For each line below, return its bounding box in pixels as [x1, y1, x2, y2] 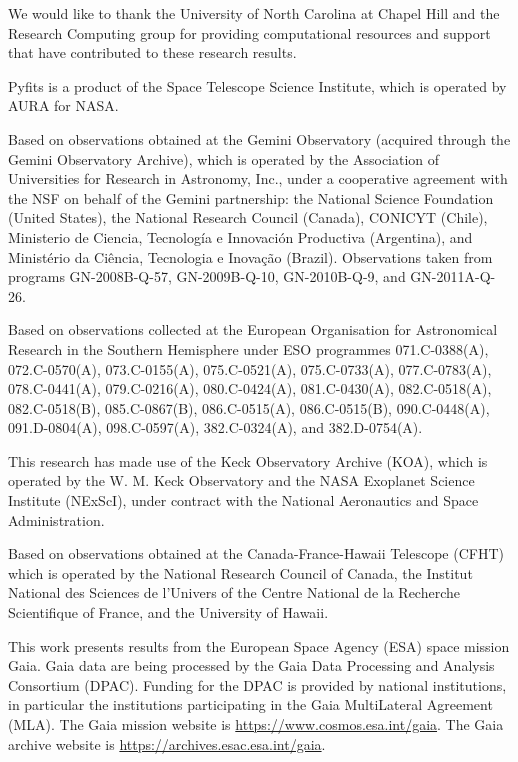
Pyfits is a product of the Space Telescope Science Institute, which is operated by [8, 75, 507, 96]
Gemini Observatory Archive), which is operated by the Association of [8, 148, 440, 169]
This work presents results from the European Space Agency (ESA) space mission [8, 635, 510, 656]
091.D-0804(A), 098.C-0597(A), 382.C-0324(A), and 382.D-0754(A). [8, 417, 423, 438]
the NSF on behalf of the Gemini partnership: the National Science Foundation [8, 187, 494, 208]
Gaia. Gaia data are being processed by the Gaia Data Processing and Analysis [8, 655, 495, 676]
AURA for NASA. [8, 95, 119, 116]
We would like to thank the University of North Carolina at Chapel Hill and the [8, 3, 500, 23]
